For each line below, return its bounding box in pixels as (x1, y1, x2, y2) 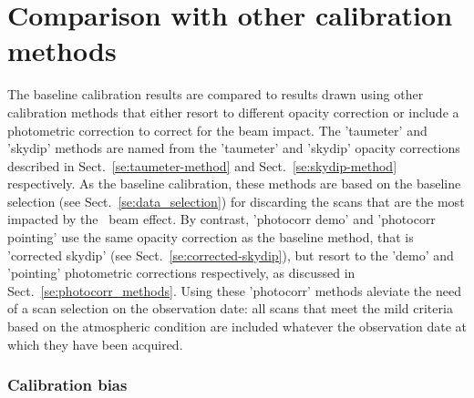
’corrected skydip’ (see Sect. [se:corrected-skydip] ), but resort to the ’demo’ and (7, 245, 454, 264)
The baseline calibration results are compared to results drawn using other (7, 85, 424, 104)
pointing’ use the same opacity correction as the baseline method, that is (7, 228, 414, 247)
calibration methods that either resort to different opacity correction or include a (7, 102, 459, 121)
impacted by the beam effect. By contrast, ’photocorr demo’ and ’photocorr (7, 209, 436, 229)
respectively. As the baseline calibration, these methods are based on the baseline (7, 174, 461, 193)
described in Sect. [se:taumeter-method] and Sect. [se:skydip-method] (7, 156, 397, 175)
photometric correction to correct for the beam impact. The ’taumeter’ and (7, 120, 428, 139)
